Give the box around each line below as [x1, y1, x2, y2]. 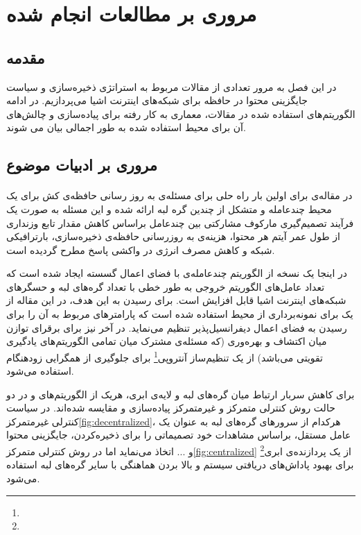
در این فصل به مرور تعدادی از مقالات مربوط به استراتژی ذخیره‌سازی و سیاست [6, 79, 337, 94]
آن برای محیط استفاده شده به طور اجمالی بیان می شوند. [6, 120, 246, 135]
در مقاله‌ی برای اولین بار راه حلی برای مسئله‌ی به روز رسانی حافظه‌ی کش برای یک [6, 188, 353, 203]
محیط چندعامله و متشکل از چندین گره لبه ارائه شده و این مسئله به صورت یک [6, 201, 332, 216]
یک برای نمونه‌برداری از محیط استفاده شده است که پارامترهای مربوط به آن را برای [6, 307, 353, 321]
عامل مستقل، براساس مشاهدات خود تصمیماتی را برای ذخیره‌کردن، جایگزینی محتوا [6, 427, 351, 442]
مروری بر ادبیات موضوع [6, 154, 157, 176]
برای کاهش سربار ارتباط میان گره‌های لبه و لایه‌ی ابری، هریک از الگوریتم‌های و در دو [6, 387, 355, 401]
